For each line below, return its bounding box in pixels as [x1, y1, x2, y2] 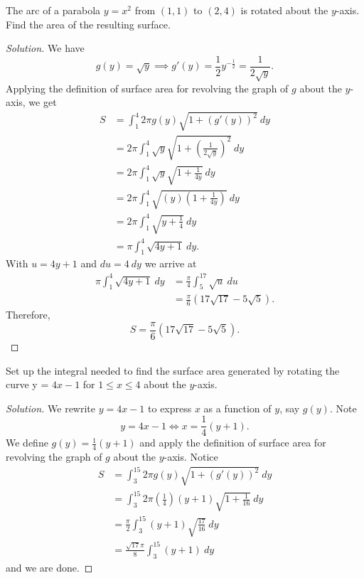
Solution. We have [6, 41, 85, 55]
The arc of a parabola [6, 3, 101, 17]
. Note [329, 400, 357, 415]
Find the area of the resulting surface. [6, 16, 171, 31]
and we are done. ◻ [6, 560, 93, 574]
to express [148, 400, 192, 415]
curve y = [6, 377, 49, 392]
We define [6, 435, 48, 450]
